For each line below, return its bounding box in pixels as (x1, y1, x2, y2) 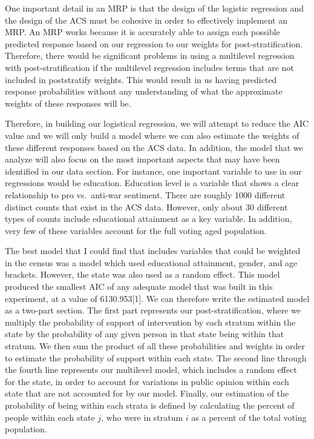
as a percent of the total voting (191, 411, 307, 423)
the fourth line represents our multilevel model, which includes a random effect (5, 363, 297, 376)
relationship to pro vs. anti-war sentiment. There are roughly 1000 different (5, 188, 286, 201)
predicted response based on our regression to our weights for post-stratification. (5, 37, 303, 50)
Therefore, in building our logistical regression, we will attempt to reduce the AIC (5, 117, 309, 130)
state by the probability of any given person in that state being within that (5, 327, 284, 340)
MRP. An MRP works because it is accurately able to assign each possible (5, 25, 280, 38)
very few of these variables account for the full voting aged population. (5, 224, 267, 236)
